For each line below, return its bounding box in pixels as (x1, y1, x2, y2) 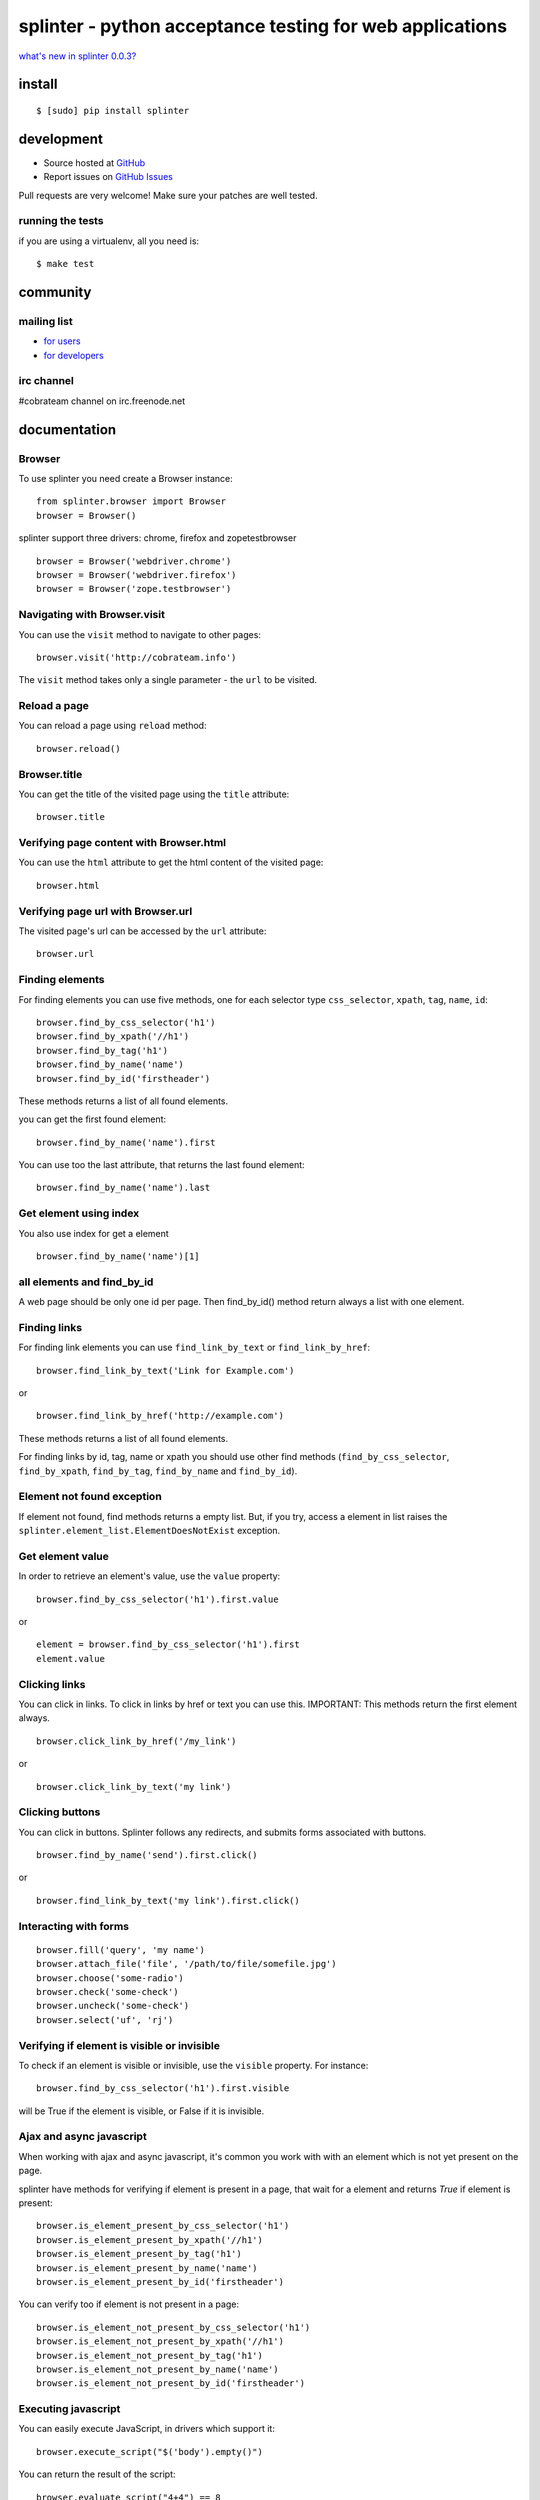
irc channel (18, 374, 75, 388)
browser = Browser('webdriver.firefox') (36, 569, 237, 580)
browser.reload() (36, 743, 121, 754)
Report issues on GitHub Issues (43, 171, 174, 183)
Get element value (18, 1549, 110, 1563)
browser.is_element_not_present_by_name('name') (36, 2363, 279, 2375)
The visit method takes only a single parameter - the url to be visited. (18, 674, 318, 686)
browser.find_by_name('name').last (36, 1182, 211, 1194)
